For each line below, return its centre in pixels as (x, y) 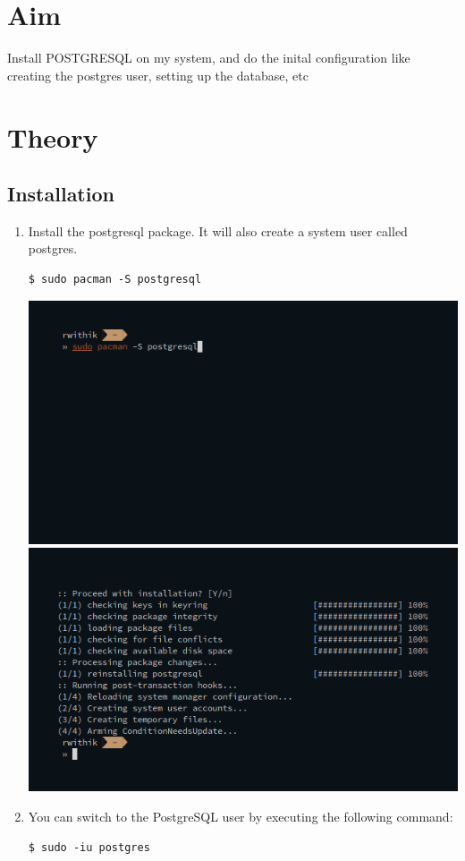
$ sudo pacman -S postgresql (115, 280)
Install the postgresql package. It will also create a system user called (218, 230)
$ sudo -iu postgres (89, 847)
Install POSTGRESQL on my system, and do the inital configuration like (209, 58)
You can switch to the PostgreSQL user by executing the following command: (241, 817)
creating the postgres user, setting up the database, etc (158, 75)
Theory (53, 136)
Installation (61, 194)
